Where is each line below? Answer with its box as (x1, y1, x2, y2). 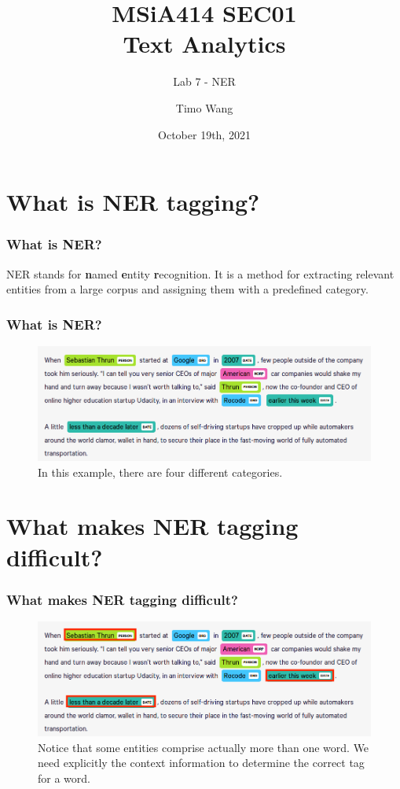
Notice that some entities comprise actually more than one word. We (38, 739, 369, 755)
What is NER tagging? (6, 186, 260, 218)
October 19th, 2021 (158, 126, 251, 142)
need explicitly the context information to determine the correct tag (38, 754, 365, 771)
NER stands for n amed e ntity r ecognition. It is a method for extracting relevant (6, 265, 394, 282)
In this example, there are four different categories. (38, 463, 283, 480)
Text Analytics (123, 28, 286, 60)
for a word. (38, 769, 90, 786)
